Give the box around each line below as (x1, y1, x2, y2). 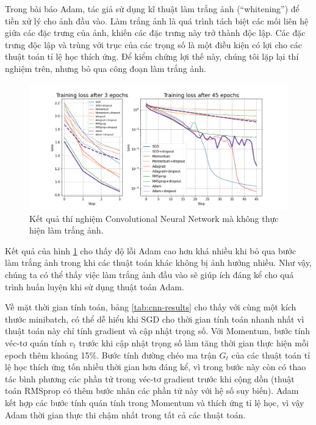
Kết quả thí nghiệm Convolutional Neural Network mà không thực (29, 212, 279, 224)
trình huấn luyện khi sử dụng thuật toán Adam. (5, 280, 184, 293)
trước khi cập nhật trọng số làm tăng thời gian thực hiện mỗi (79, 336, 309, 349)
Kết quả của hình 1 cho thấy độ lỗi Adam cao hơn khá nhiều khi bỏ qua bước (5, 244, 296, 257)
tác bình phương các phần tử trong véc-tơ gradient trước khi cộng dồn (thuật (5, 372, 295, 385)
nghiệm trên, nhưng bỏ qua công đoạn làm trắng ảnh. (5, 62, 206, 74)
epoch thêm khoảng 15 (5, 348, 90, 361)
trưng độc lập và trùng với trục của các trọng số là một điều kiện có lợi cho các (5, 38, 303, 51)
